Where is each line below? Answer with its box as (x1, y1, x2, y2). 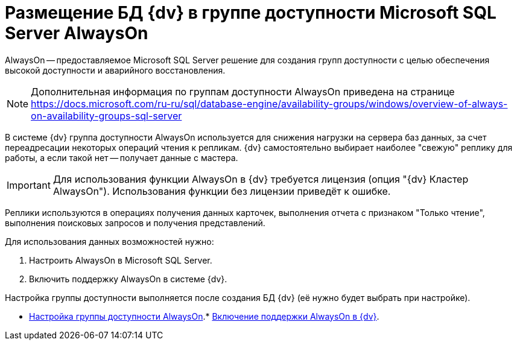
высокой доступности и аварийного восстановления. (5, 65, 226, 75)
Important (7, 179, 51, 191)
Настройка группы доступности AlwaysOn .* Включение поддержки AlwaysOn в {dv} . (29, 311, 379, 321)
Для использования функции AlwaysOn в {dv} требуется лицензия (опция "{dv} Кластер (52, 172, 469, 185)
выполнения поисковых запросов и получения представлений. (5, 217, 265, 228)
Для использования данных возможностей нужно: (5, 236, 214, 247)
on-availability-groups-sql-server (31, 109, 182, 122)
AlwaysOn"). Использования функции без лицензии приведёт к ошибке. (52, 185, 391, 197)
